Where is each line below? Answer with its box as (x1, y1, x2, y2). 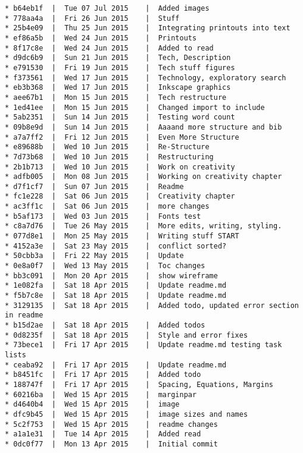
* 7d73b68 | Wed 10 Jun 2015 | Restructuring (5, 152, 214, 161)
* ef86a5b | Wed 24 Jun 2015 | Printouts (5, 33, 197, 42)
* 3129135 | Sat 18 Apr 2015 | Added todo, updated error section (5, 301, 299, 310)
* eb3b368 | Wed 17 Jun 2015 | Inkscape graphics (5, 83, 231, 92)
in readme (5, 311, 43, 320)
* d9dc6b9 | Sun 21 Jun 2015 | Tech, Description (5, 54, 231, 62)
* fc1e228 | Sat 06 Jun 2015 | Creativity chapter (5, 192, 235, 201)
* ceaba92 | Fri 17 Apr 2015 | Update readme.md (5, 360, 227, 369)
